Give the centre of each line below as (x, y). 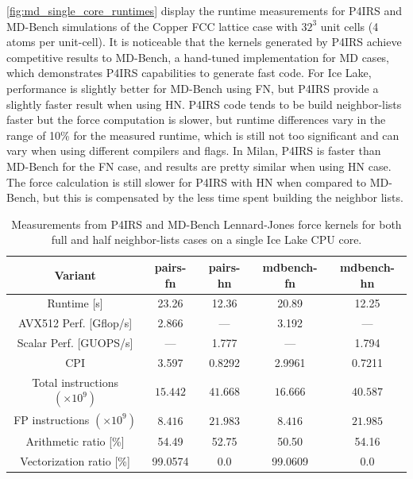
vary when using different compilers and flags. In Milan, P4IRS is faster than (194, 151)
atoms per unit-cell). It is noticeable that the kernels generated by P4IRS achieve (204, 42)
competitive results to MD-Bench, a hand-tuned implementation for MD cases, (198, 57)
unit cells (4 (349, 26)
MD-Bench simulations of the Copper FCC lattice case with (152, 26)
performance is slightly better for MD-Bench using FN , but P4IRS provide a (193, 88)
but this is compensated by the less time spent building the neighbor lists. (223, 197)
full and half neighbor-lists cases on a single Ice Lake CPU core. (206, 240)
